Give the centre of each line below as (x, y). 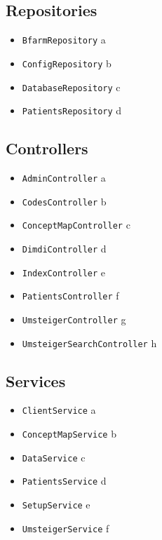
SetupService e (56, 505)
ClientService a (59, 410)
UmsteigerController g (74, 319)
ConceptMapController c (76, 225)
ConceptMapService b (69, 434)
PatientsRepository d (72, 110)
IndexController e (64, 272)
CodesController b (64, 201)
